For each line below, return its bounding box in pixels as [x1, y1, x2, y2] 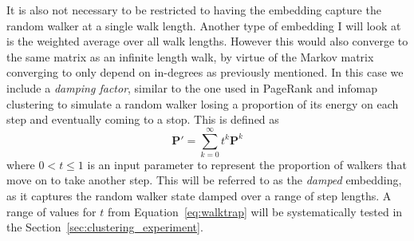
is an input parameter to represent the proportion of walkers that [87, 156, 407, 172]
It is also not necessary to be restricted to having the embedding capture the [6, 2, 381, 18]
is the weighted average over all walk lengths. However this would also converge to [6, 33, 408, 49]
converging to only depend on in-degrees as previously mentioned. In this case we [6, 64, 404, 81]
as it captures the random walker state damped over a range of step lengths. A [6, 188, 392, 204]
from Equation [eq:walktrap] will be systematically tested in [107, 203, 403, 219]
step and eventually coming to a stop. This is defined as [6, 111, 279, 128]
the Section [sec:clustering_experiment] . [6, 219, 203, 235]
